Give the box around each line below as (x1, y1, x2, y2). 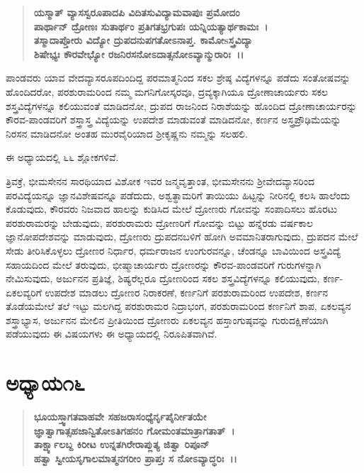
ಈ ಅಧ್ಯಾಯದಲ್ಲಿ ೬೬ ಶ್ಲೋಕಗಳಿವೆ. (6, 150, 119, 165)
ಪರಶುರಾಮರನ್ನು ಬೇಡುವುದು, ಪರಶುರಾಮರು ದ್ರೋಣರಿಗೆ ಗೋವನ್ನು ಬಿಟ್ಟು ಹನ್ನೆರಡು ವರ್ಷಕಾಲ (6, 215, 313, 230)
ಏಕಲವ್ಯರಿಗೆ (6, 284, 42, 299)
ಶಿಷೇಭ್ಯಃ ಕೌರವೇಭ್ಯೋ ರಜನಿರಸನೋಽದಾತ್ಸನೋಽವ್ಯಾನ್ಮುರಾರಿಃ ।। (33, 46, 244, 61)
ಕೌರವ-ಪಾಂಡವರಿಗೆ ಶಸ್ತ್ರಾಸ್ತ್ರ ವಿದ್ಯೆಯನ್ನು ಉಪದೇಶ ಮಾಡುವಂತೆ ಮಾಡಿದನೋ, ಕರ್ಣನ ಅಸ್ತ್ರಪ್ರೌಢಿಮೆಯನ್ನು (6, 112, 341, 127)
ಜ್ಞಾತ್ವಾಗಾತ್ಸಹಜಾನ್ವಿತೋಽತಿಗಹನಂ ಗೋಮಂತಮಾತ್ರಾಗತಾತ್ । (33, 423, 235, 438)
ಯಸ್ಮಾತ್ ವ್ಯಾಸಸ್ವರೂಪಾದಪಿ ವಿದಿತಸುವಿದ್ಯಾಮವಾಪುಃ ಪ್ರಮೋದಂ (33, 5, 240, 19)
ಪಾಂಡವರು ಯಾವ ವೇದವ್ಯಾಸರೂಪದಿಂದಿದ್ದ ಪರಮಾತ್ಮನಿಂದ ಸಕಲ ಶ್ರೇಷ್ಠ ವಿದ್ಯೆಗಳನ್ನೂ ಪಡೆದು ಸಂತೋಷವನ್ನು (6, 70, 351, 85)
